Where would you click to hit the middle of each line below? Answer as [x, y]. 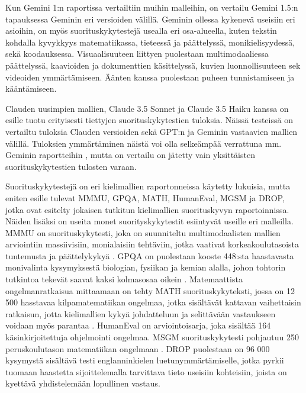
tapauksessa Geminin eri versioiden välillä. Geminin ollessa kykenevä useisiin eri [150, 19]
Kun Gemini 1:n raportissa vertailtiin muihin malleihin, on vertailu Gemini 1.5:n [152, 7]
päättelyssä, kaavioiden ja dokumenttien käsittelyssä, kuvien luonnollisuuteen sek [153, 65]
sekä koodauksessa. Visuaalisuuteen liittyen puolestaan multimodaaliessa [137, 54]
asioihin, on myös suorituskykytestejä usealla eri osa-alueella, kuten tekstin [141, 30]
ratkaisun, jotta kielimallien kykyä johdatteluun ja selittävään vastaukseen [141, 313]
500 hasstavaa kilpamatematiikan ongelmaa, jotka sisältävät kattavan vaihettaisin [153, 302]
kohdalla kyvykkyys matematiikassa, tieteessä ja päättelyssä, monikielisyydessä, [150, 42]
